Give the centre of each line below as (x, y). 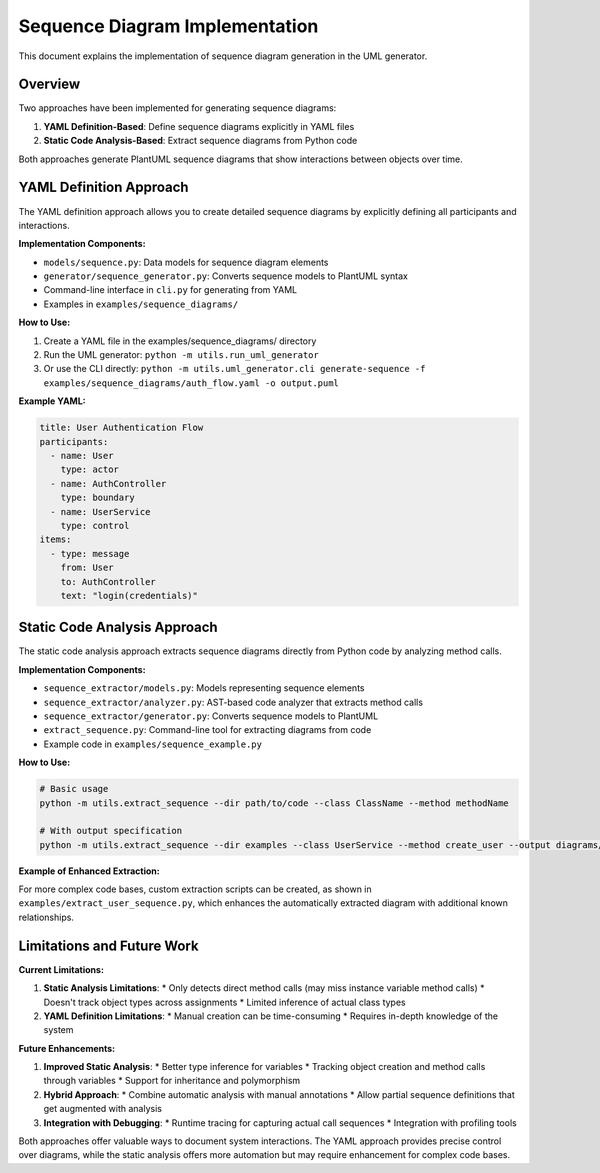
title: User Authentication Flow (121, 428)
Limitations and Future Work (108, 945)
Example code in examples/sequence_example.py (152, 744)
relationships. (46, 917)
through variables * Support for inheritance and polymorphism (172, 1081)
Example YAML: (52, 401)
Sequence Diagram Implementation (168, 26)
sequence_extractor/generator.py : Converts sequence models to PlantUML (211, 716)
